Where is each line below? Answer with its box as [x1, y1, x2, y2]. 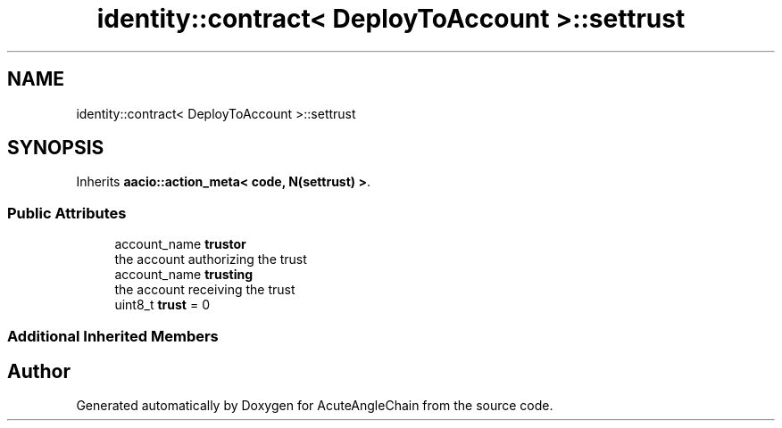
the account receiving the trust [114, 282, 295, 298]
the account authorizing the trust [114, 251, 307, 267]
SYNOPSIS [7, 136, 104, 160]
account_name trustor [114, 236, 246, 252]
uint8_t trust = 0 [114, 297, 210, 313]
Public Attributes [7, 203, 127, 222]
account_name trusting [114, 267, 253, 283]
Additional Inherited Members [7, 326, 219, 345]
